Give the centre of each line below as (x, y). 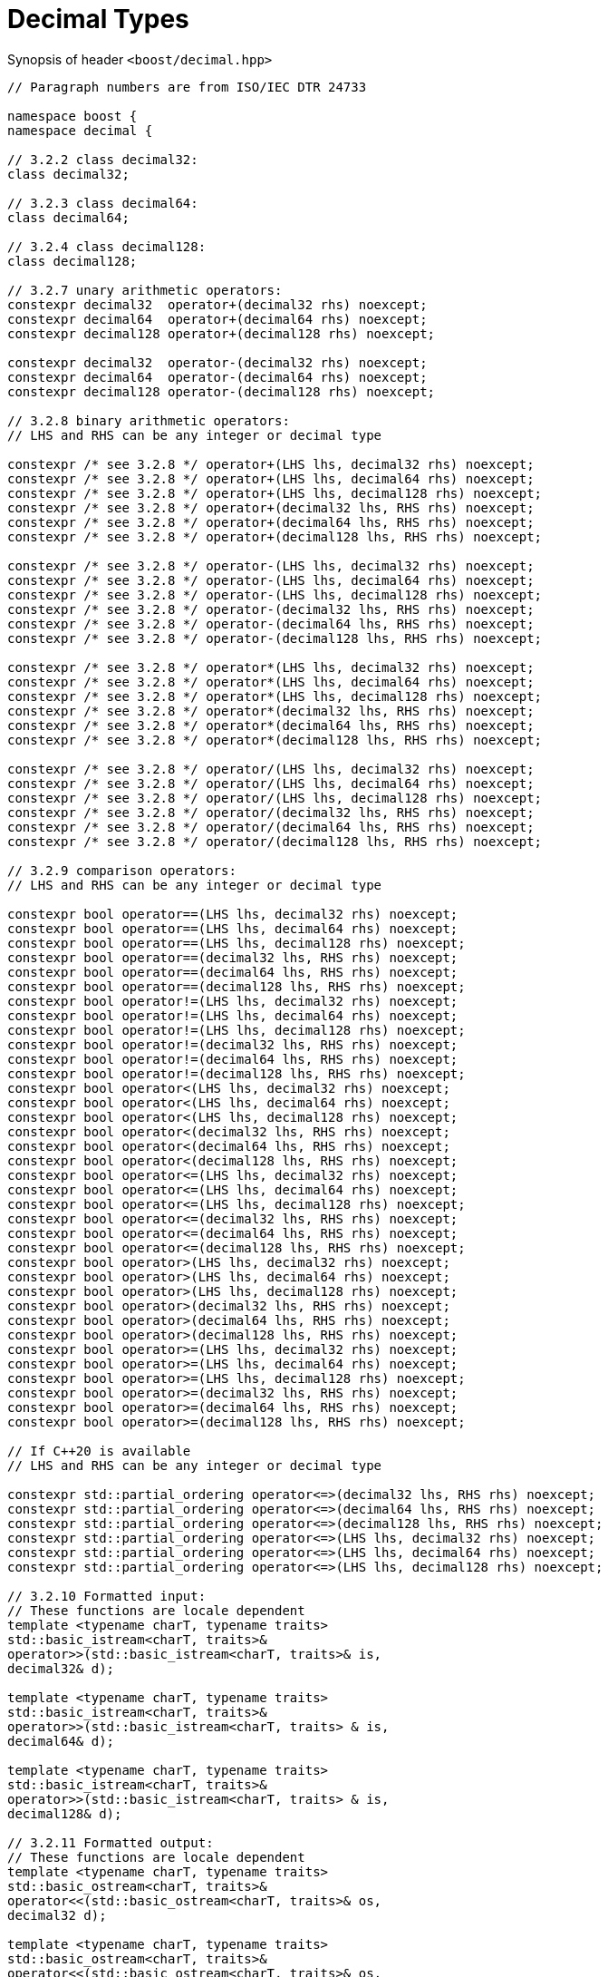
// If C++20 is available (99, 1451)
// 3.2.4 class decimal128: (107, 246)
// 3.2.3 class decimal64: (103, 203)
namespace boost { (72, 116)
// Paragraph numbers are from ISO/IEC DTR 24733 (187, 87)
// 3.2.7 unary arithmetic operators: (145, 290)
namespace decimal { (80, 130)
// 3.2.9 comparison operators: (122, 870)
